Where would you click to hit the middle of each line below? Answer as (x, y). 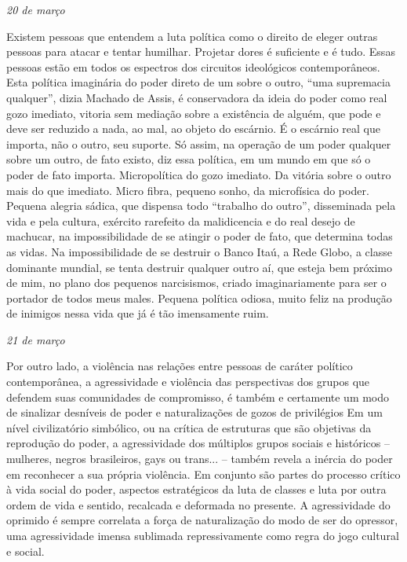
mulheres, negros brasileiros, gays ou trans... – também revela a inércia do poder (200, 459)
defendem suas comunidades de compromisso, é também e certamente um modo (198, 397)
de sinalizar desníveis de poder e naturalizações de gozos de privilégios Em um (194, 412)
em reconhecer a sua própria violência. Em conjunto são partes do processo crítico (203, 474)
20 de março (36, 9)
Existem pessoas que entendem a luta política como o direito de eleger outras (192, 36)
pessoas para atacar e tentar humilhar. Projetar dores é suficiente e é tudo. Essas (201, 51)
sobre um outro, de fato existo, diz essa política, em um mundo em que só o (189, 159)
